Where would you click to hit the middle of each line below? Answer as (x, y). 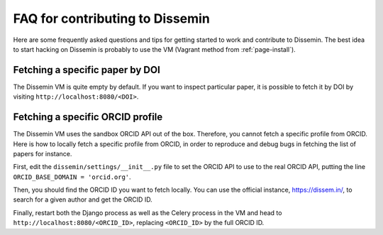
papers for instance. (43, 153)
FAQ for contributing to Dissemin (112, 18)
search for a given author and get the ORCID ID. (83, 200)
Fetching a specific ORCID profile (88, 117)
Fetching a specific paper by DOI (87, 70)
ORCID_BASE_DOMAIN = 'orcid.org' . (72, 177)
